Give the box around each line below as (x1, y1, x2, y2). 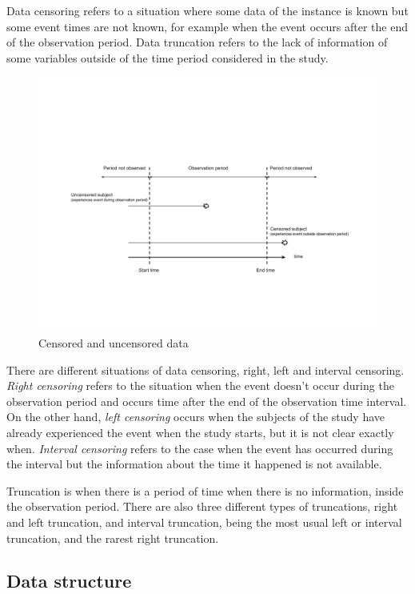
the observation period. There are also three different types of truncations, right (6, 498, 398, 515)
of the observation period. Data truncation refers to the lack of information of (6, 34, 388, 50)
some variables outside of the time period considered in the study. (6, 49, 329, 66)
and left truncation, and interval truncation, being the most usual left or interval (6, 513, 402, 530)
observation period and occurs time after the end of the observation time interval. (6, 392, 407, 409)
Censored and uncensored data (38, 334, 189, 351)
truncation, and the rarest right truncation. (6, 529, 219, 546)
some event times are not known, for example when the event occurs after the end (6, 18, 408, 34)
